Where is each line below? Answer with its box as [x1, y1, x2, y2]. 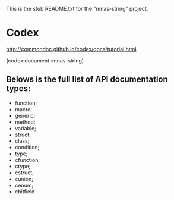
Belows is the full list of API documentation [6, 74, 168, 85]
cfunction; [14, 156, 40, 163]
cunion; [14, 175, 34, 182]
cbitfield [14, 187, 35, 195]
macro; [14, 105, 33, 112]
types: [6, 83, 31, 94]
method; [14, 118, 36, 126]
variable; [14, 124, 37, 132]
